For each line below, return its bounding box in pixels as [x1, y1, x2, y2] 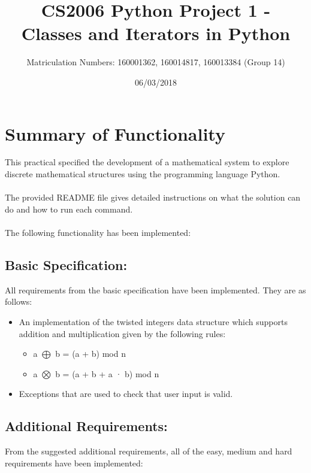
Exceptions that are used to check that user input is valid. [19, 387, 233, 400]
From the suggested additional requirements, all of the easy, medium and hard [5, 445, 292, 457]
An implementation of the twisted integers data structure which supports [19, 315, 288, 328]
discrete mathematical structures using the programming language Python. [5, 168, 280, 180]
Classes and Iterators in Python [21, 21, 291, 46]
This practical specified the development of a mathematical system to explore [5, 156, 289, 168]
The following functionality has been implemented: [5, 226, 191, 238]
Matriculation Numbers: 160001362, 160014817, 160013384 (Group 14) [26, 56, 285, 68]
